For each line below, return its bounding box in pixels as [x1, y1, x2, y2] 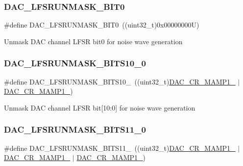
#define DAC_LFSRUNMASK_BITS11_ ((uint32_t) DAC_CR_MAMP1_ [4, 142, 236, 153]
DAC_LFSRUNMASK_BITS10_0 [4, 57, 146, 69]
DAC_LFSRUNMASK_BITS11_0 [4, 123, 146, 136]
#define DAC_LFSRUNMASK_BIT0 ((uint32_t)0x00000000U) [4, 20, 199, 30]
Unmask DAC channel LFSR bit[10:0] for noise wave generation [4, 102, 195, 112]
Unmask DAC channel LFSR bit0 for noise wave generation [4, 36, 183, 46]
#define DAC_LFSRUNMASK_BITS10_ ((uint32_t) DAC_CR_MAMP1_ [4, 76, 236, 86]
